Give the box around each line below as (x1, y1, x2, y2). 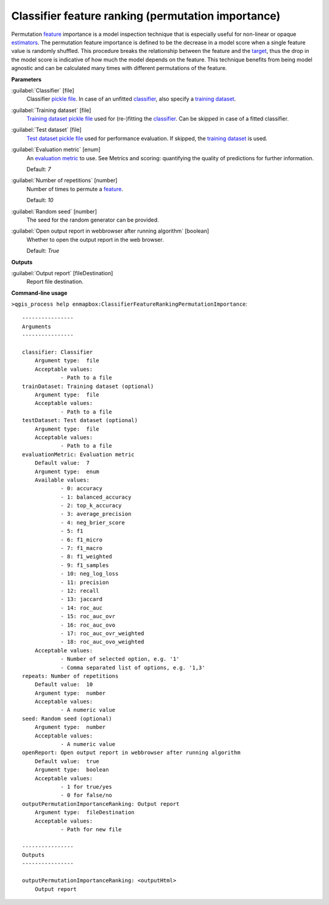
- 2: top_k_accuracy (60, 502, 122, 509)
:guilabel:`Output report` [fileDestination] (11, 269, 113, 276)
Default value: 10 (34, 681, 93, 688)
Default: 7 (26, 166, 51, 173)
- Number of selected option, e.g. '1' (60, 655, 180, 663)
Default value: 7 (34, 460, 90, 467)
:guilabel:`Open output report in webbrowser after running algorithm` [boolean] (11, 227, 210, 234)
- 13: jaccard (60, 596, 103, 603)
